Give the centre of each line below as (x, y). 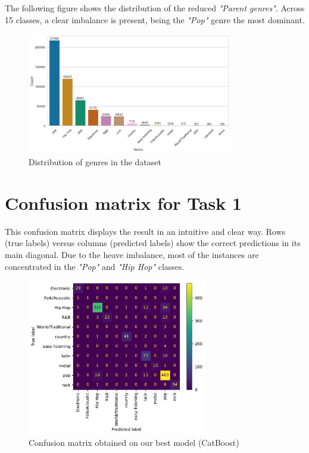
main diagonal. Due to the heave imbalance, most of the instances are (132, 254)
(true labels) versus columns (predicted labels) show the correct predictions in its (153, 243)
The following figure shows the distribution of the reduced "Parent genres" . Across (155, 8)
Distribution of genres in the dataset (95, 162)
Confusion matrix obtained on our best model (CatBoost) (134, 443)
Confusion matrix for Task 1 (124, 202)
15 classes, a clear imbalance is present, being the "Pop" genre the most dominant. (155, 19)
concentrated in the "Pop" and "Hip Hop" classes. (95, 266)
